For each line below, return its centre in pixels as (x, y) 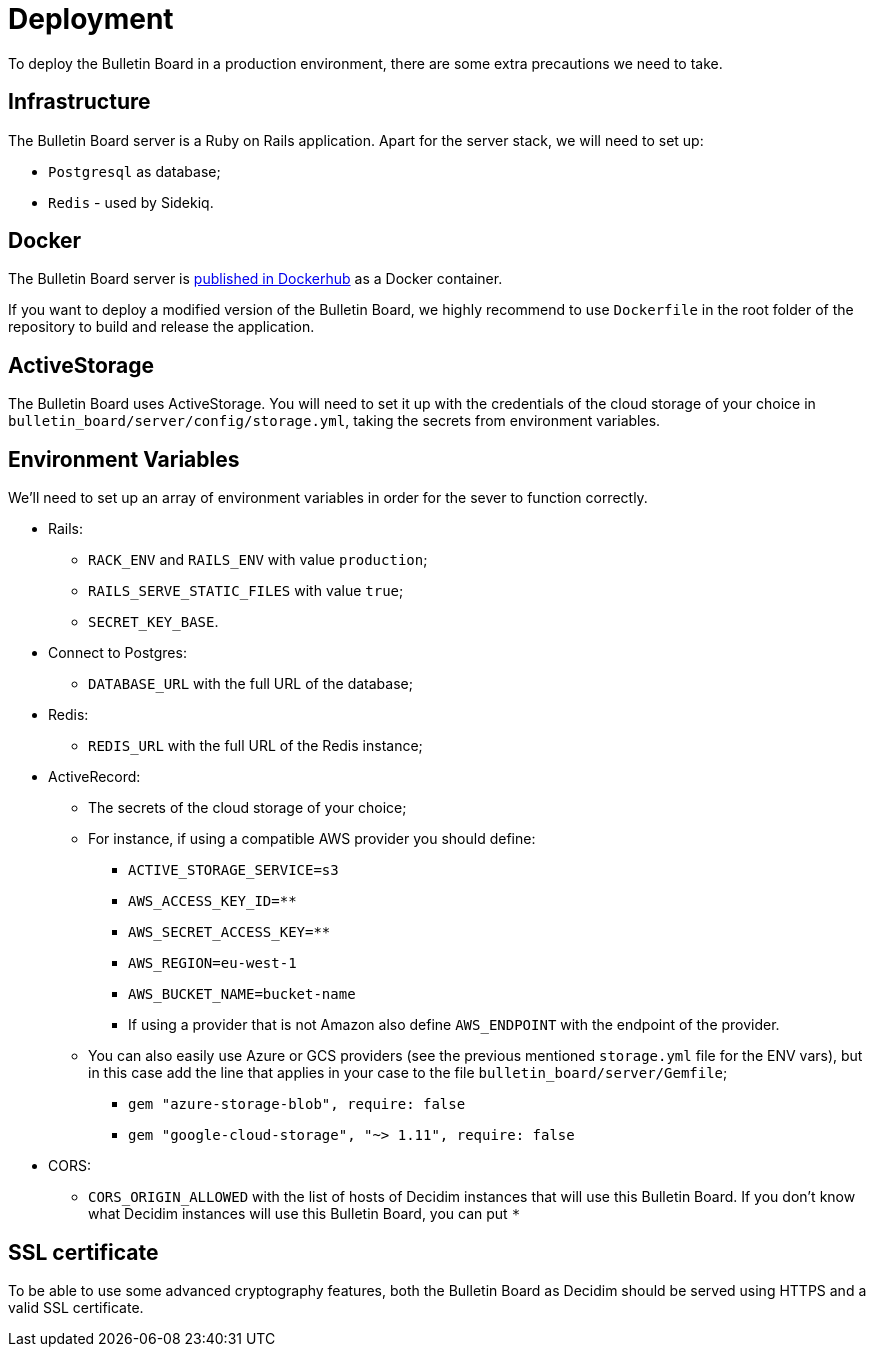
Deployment (91, 19)
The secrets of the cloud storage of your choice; (247, 808)
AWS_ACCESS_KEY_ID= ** (212, 901)
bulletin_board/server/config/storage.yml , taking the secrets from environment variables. (334, 421)
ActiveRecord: (94, 777)
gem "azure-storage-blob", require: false (297, 1104)
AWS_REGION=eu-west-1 (212, 963)
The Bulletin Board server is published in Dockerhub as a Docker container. (255, 279)
